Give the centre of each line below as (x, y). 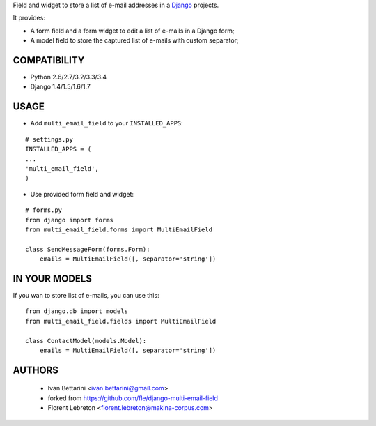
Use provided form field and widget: (82, 194)
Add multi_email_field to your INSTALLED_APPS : (107, 123)
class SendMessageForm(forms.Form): (88, 249)
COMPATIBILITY (49, 60)
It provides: (29, 18)
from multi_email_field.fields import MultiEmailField (121, 321)
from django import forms (70, 220)
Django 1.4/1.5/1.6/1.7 (60, 86)
